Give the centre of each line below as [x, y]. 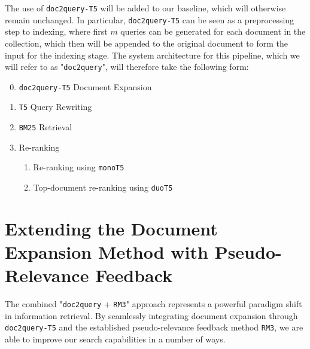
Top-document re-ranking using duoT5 [103, 187]
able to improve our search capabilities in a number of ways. [115, 339]
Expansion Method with [107, 252]
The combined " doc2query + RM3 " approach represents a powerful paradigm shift [154, 304]
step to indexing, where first [56, 31]
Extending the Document [111, 228]
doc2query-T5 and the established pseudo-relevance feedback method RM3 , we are [154, 327]
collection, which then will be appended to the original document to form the [146, 43]
